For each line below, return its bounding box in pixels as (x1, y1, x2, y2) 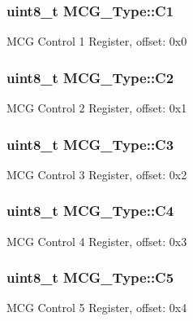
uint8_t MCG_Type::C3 (6, 134, 174, 154)
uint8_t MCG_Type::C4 (6, 200, 174, 221)
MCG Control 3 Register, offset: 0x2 (6, 165, 187, 182)
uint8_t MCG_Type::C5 (6, 267, 174, 288)
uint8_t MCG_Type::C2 (6, 67, 174, 87)
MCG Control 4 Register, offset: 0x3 (6, 232, 187, 249)
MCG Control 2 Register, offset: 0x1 (6, 99, 187, 117)
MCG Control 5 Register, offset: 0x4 (6, 299, 187, 316)
